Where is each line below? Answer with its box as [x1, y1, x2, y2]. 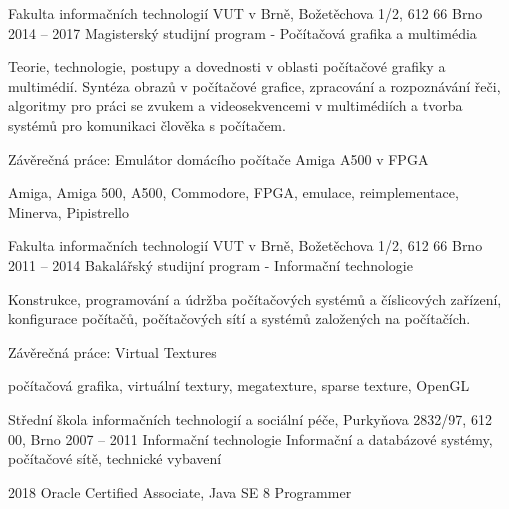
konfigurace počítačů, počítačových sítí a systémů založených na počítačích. [8, 308, 471, 329]
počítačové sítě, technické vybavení [8, 448, 222, 469]
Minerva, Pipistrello [8, 201, 129, 222]
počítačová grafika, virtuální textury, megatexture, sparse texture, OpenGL [8, 375, 470, 396]
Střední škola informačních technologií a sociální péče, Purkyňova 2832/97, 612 [8, 408, 492, 429]
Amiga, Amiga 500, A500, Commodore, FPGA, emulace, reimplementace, [8, 182, 459, 203]
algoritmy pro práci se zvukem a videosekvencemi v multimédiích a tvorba [8, 95, 463, 116]
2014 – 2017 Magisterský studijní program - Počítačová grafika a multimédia [8, 22, 477, 43]
